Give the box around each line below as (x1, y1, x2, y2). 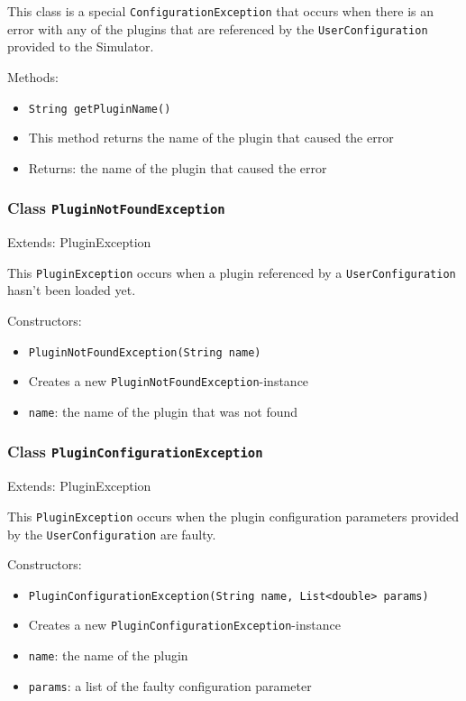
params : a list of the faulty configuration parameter (28, 676, 312, 695)
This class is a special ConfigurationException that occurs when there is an (7, 2, 434, 20)
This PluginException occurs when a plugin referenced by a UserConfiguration (7, 263, 456, 281)
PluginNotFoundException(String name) (28, 346, 261, 359)
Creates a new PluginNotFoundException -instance (28, 372, 309, 391)
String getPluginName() (28, 102, 171, 115)
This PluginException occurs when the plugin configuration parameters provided (7, 506, 460, 525)
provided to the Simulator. (7, 37, 154, 56)
